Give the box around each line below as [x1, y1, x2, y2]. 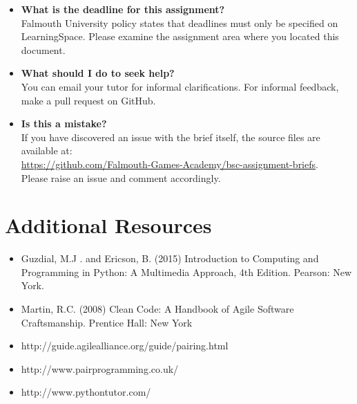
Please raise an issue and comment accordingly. [21, 170, 221, 185]
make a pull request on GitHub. [21, 93, 156, 107]
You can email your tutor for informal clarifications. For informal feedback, [21, 79, 339, 93]
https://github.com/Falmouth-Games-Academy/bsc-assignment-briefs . [21, 156, 318, 171]
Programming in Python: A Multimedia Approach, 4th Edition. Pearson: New [21, 264, 352, 279]
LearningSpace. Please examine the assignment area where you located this [21, 29, 339, 44]
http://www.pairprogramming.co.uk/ [21, 361, 179, 376]
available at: [21, 143, 73, 158]
